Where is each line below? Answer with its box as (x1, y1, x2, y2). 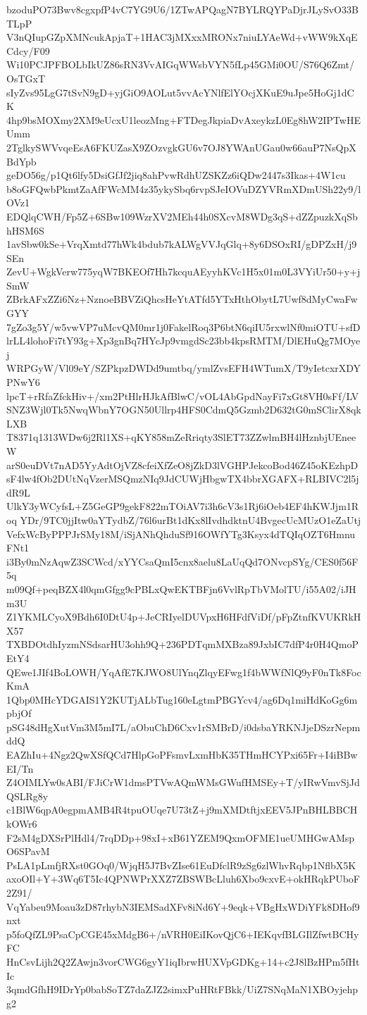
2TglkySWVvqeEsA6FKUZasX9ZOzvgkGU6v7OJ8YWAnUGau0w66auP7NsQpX (6, 139, 356, 154)
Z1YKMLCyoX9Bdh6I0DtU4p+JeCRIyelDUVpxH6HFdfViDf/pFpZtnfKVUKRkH (6, 609, 361, 624)
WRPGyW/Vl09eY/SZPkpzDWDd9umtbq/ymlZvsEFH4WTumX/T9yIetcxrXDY (6, 361, 361, 375)
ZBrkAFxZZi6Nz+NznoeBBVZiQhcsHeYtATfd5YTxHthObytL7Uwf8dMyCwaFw (6, 292, 358, 306)
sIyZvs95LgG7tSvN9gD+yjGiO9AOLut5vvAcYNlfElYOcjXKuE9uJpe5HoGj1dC (6, 85, 354, 99)
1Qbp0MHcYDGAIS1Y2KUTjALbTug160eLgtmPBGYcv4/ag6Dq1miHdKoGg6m (6, 692, 358, 706)
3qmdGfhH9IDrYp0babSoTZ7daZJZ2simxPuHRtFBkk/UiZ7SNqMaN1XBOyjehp (6, 982, 359, 997)
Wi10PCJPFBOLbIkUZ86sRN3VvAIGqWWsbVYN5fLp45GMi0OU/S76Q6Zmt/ (6, 57, 354, 72)
